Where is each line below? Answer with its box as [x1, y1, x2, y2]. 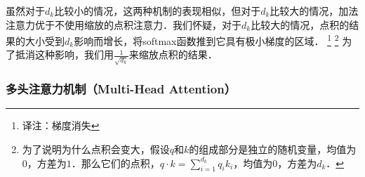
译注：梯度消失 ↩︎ [22, 118, 100, 133]
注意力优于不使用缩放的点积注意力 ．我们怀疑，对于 [6, 17, 241, 32]
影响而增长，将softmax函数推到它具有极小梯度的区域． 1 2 [74, 32, 339, 48]
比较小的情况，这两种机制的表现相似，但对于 [54, 4, 261, 18]
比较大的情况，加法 [270, 4, 359, 18]
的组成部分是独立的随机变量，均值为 [189, 141, 357, 156]
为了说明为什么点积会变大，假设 [22, 141, 170, 156]
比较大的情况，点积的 [251, 17, 350, 32]
